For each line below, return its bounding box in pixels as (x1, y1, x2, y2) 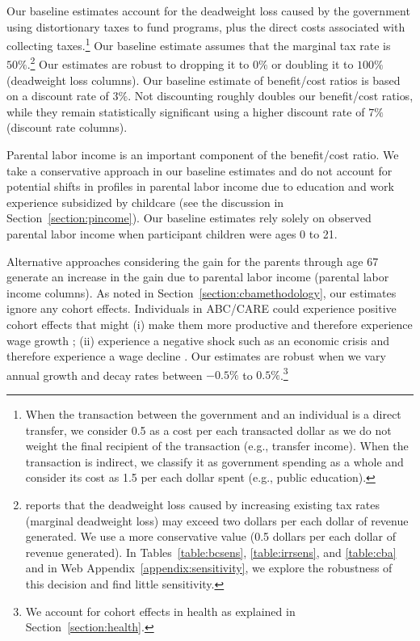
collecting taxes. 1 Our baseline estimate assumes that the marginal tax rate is (6, 35, 391, 53)
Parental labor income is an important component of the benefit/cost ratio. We (6, 146, 399, 163)
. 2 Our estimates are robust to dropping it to (27, 53, 250, 73)
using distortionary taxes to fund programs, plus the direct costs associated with (6, 18, 405, 35)
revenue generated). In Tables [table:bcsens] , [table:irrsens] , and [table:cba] (25, 543, 397, 560)
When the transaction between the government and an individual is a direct (25, 406, 401, 423)
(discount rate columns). (6, 119, 128, 136)
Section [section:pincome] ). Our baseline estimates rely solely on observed (6, 209, 372, 226)
